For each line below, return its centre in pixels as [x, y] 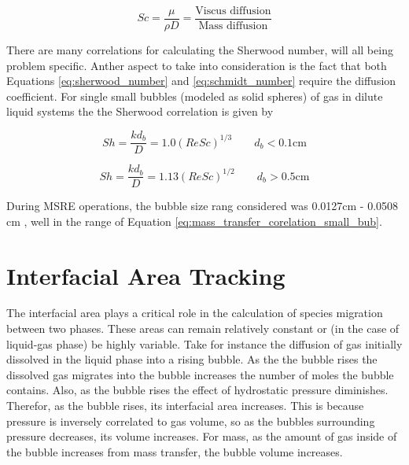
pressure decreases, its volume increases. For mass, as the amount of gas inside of [202, 436]
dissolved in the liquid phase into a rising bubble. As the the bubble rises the [192, 359]
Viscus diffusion [233, 11]
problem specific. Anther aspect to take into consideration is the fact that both [197, 65]
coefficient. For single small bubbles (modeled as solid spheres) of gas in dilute [195, 96]
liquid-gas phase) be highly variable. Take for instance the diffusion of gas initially [204, 343]
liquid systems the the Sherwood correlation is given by [140, 111]
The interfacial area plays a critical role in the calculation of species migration [195, 313]
